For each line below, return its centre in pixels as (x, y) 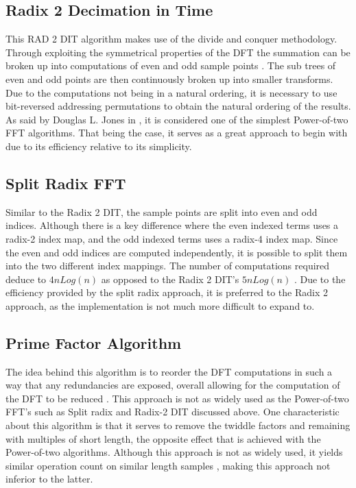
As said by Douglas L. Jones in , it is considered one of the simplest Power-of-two (177, 119)
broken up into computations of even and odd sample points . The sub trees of (171, 65)
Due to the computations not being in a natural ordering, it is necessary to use (171, 92)
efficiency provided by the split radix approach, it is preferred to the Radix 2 (167, 292)
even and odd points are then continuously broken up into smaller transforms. (169, 78)
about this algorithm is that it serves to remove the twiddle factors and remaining (178, 425)
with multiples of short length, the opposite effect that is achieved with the (163, 438)
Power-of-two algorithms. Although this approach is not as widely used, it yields (174, 452)
